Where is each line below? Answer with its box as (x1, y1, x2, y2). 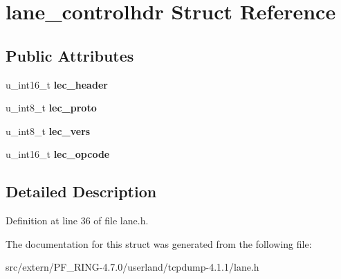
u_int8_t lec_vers (6, 123, 91, 138)
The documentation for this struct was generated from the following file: (6, 236, 312, 251)
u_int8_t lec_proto (6, 100, 97, 115)
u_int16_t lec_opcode (6, 147, 110, 161)
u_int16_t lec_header (6, 77, 108, 91)
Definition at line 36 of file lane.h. (6, 213, 149, 228)
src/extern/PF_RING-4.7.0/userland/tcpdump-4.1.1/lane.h (6, 260, 259, 274)
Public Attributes (6, 44, 134, 66)
